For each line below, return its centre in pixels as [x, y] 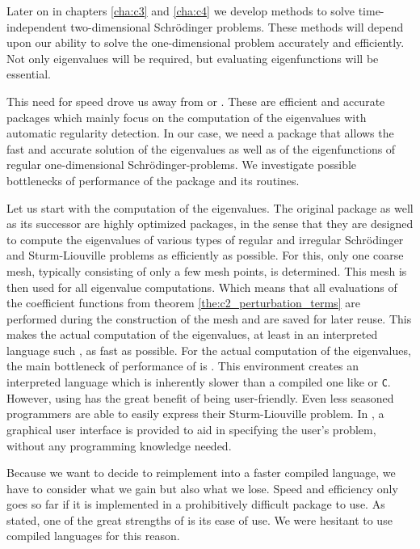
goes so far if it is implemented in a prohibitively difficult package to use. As [196, 504]
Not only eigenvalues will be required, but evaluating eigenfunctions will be [193, 58]
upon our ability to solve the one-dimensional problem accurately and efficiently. [206, 42]
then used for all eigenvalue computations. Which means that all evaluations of [202, 287]
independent [37, 26]
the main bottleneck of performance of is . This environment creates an [183, 366]
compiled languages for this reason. [93, 536]
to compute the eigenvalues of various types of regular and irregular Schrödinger [205, 239]
